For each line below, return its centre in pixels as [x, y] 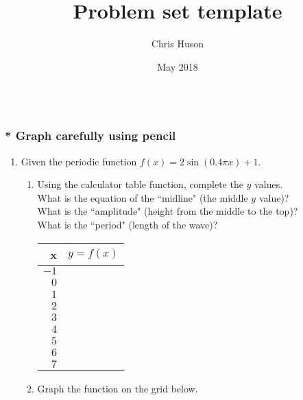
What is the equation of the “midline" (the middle [143, 197]
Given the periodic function [79, 161]
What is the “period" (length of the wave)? [128, 224]
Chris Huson [178, 44]
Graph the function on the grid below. [118, 388]
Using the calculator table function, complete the [140, 184]
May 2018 [178, 66]
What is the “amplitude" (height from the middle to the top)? [168, 211]
